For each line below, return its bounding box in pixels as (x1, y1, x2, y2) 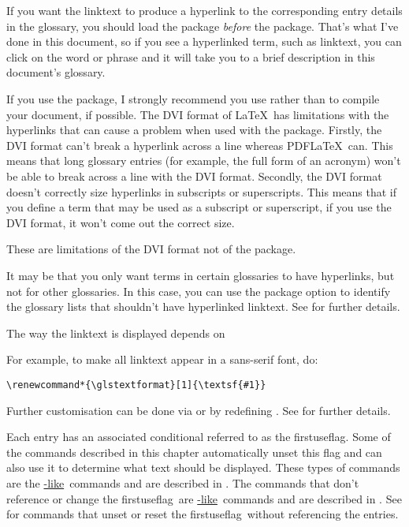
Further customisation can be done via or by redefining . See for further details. (6, 402, 391, 418)
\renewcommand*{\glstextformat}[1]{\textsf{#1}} (6, 379, 266, 391)
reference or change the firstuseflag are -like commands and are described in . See (6, 490, 402, 506)
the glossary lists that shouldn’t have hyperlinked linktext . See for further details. (6, 298, 400, 315)
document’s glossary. (6, 64, 106, 80)
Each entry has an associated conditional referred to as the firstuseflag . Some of (6, 428, 391, 445)
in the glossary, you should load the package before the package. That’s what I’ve (6, 17, 399, 34)
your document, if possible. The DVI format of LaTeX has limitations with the (6, 106, 389, 122)
